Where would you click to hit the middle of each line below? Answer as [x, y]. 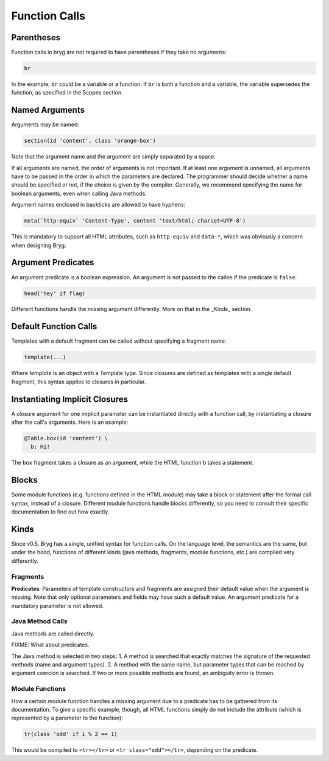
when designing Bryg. [39, 245]
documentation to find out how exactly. [60, 512]
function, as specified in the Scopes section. [67, 93]
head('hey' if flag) [55, 293]
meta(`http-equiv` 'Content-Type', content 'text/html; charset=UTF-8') [135, 221]
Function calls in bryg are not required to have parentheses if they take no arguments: [119, 52]
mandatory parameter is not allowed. [57, 606]
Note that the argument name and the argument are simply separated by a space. [114, 157]
